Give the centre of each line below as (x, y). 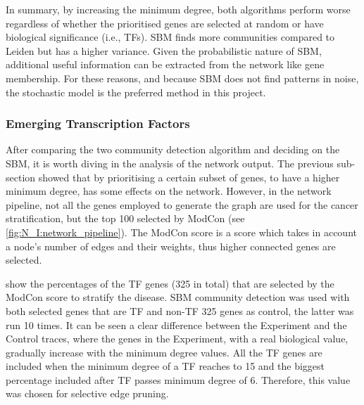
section (21, 177)
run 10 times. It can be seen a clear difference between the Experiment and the (176, 324)
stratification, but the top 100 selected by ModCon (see (125, 218)
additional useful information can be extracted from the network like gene (165, 64)
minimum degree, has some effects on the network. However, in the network (169, 191)
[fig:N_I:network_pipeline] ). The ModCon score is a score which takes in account (181, 232)
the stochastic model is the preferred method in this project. (136, 92)
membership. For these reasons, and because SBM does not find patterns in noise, (182, 78)
